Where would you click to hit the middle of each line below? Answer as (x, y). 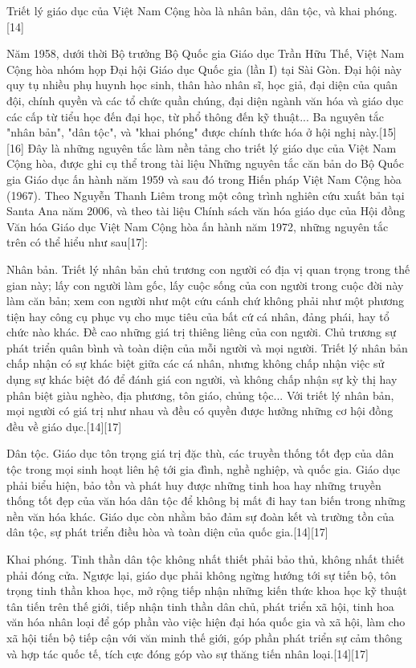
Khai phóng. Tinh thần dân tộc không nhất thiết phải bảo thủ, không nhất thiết (206, 559)
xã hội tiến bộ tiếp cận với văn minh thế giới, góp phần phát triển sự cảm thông (204, 637)
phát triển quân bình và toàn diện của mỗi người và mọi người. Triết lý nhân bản (207, 347)
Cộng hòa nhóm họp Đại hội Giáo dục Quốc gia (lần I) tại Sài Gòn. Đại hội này (204, 69)
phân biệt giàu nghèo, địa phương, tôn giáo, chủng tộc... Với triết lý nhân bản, (200, 395)
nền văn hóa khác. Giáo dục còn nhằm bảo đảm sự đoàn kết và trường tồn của (200, 516)
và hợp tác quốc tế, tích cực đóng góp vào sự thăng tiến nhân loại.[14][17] (188, 653)
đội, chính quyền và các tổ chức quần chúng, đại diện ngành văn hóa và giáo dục (205, 100)
